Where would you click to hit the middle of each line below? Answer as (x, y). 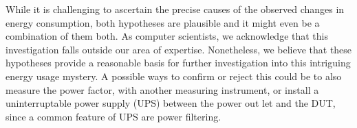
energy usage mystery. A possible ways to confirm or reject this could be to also (174, 76)
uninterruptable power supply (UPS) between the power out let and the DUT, (171, 103)
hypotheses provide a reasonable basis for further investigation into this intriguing (178, 63)
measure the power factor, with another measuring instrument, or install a (162, 89)
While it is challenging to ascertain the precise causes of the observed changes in (175, 9)
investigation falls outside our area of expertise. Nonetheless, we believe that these (179, 49)
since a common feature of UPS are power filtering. (113, 116)
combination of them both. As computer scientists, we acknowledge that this (167, 36)
